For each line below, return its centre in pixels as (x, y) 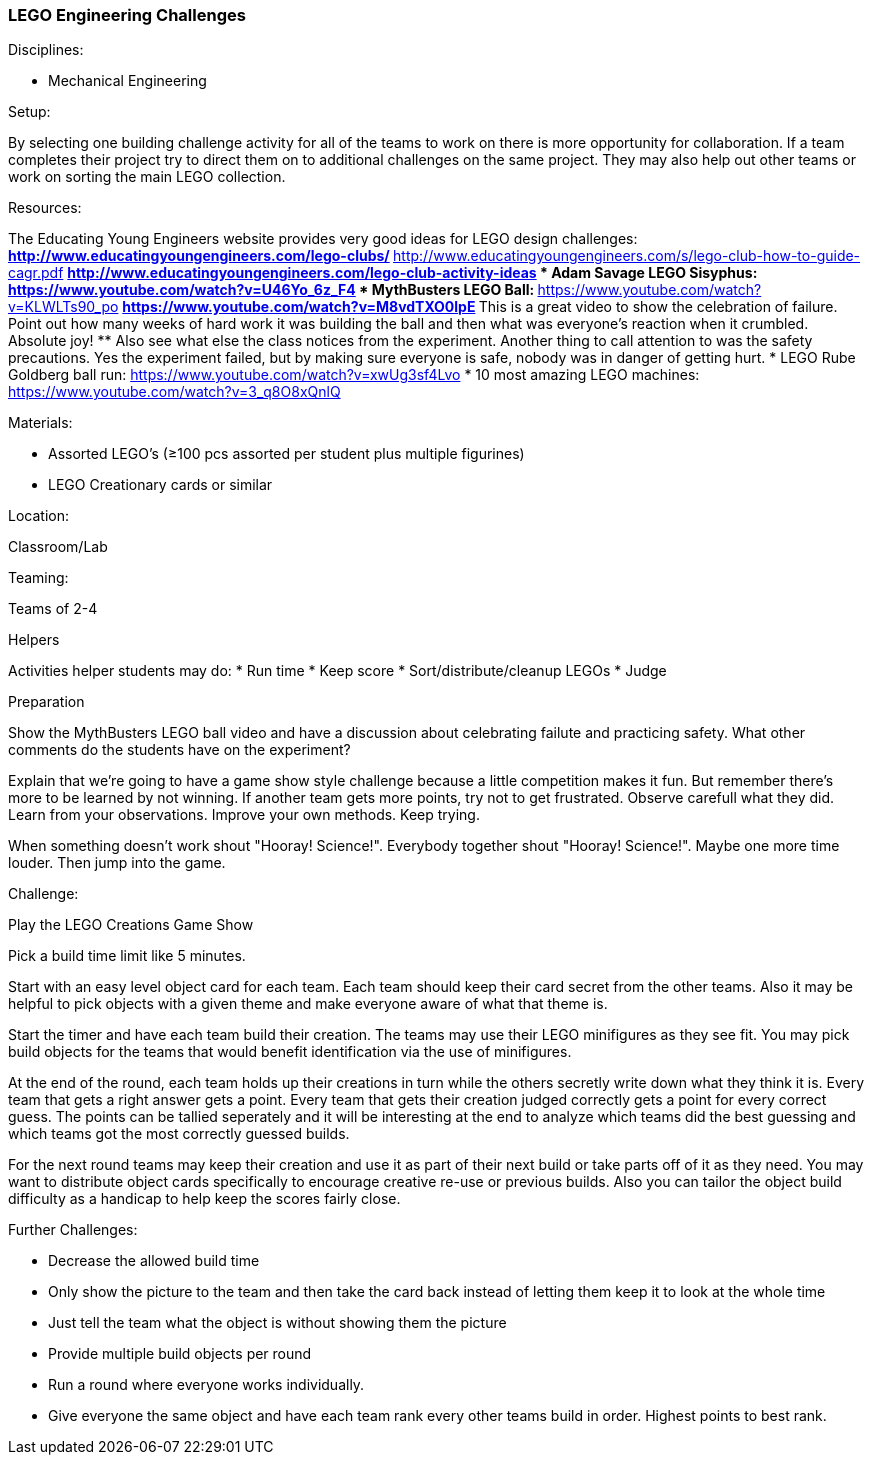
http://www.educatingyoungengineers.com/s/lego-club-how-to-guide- (627, 256)
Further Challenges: (73, 1230)
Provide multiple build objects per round (180, 1354)
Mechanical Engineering (127, 81)
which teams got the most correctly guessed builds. (179, 1134)
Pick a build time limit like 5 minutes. (127, 956)
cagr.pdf (36, 273)
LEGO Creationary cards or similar (160, 485)
